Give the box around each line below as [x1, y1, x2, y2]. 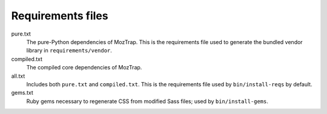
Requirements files [11, 9, 108, 22]
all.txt [11, 72, 25, 80]
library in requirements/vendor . [26, 47, 112, 54]
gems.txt [11, 89, 33, 97]
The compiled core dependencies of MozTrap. [26, 64, 142, 71]
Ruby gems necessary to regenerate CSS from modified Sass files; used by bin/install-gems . [26, 97, 269, 105]
